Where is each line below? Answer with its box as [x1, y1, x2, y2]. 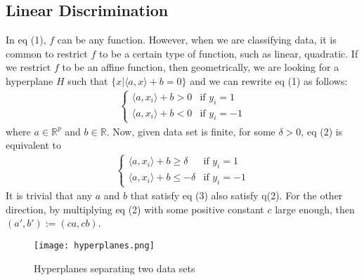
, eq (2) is [301, 124, 343, 138]
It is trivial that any [6, 188, 93, 203]
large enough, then [275, 201, 355, 216]
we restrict [6, 60, 51, 74]
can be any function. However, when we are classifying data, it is [57, 32, 337, 47]
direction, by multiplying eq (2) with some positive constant [6, 201, 264, 216]
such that [67, 73, 108, 88]
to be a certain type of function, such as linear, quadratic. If [99, 46, 358, 60]
